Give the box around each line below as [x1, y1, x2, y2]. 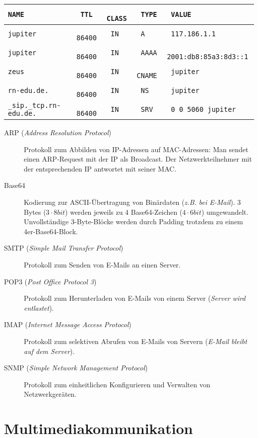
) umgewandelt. [201, 206, 249, 217]
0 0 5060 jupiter [171, 105, 236, 113]
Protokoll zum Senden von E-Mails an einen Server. [24, 259, 181, 269]
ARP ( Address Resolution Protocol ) [4, 127, 112, 137]
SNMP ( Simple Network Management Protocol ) [4, 362, 148, 373]
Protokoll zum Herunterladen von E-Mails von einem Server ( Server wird [24, 293, 246, 303]
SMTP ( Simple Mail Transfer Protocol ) [4, 243, 124, 253]
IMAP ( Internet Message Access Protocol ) [4, 319, 131, 330]
